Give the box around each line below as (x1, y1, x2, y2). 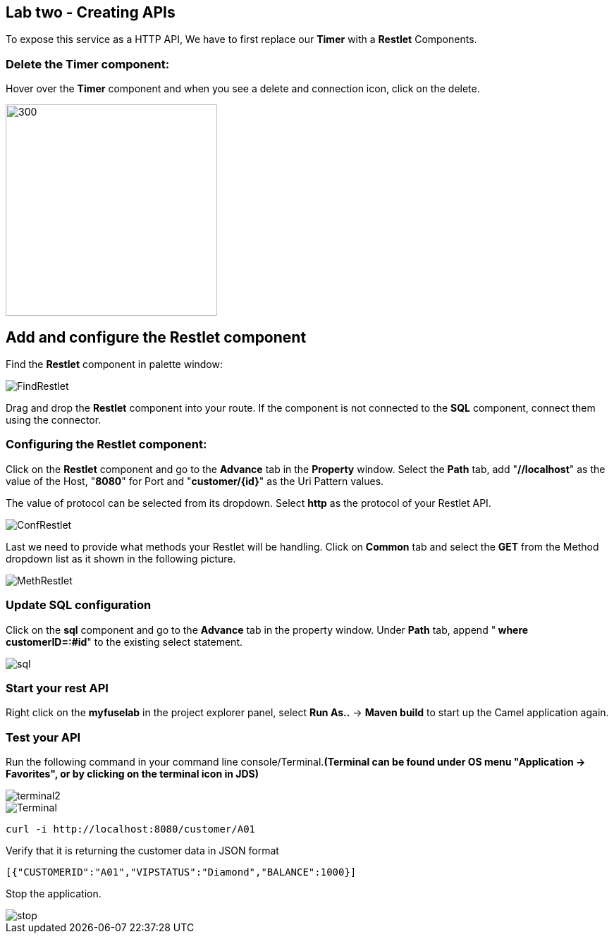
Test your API (6, 730, 81, 744)
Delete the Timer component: (6, 56, 170, 71)
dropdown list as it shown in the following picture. (6, 552, 236, 565)
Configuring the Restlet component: (6, 437, 207, 452)
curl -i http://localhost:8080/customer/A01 (6, 823, 256, 835)
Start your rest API (6, 680, 109, 695)
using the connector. (6, 414, 102, 426)
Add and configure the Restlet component (6, 328, 307, 346)
